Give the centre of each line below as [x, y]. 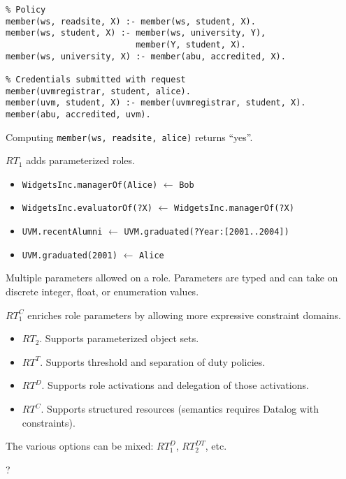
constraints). [49, 422]
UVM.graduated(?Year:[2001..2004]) [207, 232]
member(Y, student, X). [191, 44]
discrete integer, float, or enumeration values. [102, 292]
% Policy [26, 10]
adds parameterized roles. [80, 160]
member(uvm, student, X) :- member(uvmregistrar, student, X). [156, 103]
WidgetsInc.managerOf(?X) [234, 208]
